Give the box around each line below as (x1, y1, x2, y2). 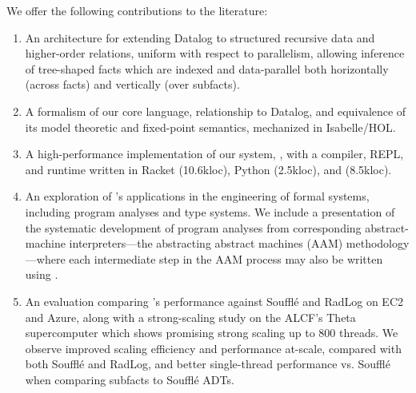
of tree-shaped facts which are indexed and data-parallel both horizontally (25, 60, 389, 77)
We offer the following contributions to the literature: (6, 2, 268, 18)
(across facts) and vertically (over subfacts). (25, 76, 240, 93)
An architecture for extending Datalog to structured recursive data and (25, 29, 375, 46)
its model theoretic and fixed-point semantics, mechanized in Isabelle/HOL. (25, 118, 396, 135)
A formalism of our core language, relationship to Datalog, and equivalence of (25, 102, 406, 119)
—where (25, 250, 66, 267)
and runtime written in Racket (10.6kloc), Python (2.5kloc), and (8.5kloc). (25, 161, 392, 177)
